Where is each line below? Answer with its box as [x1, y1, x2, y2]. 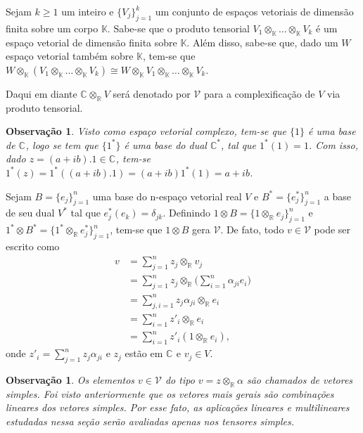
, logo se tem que [25, 137, 98, 152]
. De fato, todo [220, 222, 284, 237]
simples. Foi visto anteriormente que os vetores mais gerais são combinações [6, 386, 334, 401]
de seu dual [6, 205, 55, 220]
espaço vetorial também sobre [6, 49, 134, 63]
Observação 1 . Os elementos [6, 372, 135, 387]
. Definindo [163, 205, 210, 220]
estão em [125, 346, 163, 361]
